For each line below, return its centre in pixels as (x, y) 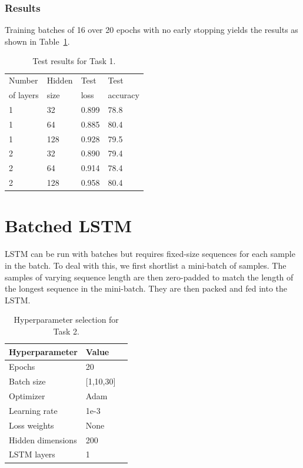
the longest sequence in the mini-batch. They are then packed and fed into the (146, 288)
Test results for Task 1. (74, 61)
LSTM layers (32, 454)
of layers (24, 95)
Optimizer (27, 396)
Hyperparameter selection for (66, 320)
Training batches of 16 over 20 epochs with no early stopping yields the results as (151, 30)
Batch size (27, 381)
